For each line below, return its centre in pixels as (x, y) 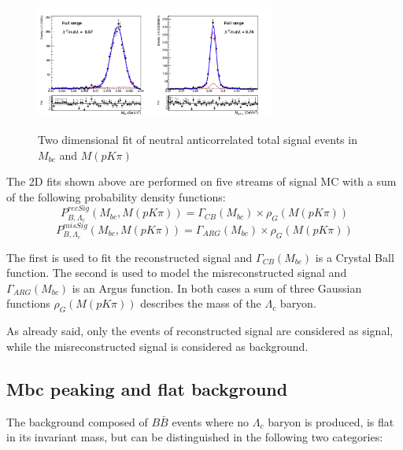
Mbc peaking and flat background (147, 388)
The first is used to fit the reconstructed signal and (129, 257)
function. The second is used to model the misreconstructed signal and (177, 273)
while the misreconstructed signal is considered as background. (157, 346)
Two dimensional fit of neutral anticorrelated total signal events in (198, 140)
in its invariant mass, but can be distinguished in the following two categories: (195, 437)
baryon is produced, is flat (331, 421)
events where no (211, 421)
